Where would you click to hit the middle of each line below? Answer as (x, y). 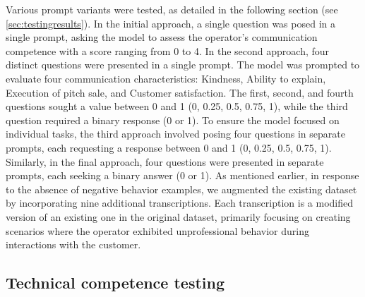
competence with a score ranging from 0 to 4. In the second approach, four (168, 50)
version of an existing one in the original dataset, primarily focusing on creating (178, 216)
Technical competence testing (115, 283)
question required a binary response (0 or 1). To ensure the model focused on (173, 120)
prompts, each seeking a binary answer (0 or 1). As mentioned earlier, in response (182, 175)
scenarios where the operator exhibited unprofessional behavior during (157, 230)
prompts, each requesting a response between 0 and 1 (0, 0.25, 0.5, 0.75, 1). (169, 147)
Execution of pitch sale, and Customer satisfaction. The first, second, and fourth (180, 92)
